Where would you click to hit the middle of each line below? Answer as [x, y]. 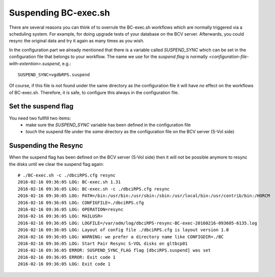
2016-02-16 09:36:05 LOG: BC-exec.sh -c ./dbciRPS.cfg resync [94, 189]
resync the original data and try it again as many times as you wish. [77, 41]
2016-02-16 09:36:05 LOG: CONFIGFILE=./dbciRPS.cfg [81, 203]
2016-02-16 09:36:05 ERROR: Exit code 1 [67, 257]
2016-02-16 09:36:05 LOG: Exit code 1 [64, 264]
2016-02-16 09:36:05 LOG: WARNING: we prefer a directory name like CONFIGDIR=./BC [121, 237]
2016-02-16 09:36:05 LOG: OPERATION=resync [71, 209]
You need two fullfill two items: [40, 118]
